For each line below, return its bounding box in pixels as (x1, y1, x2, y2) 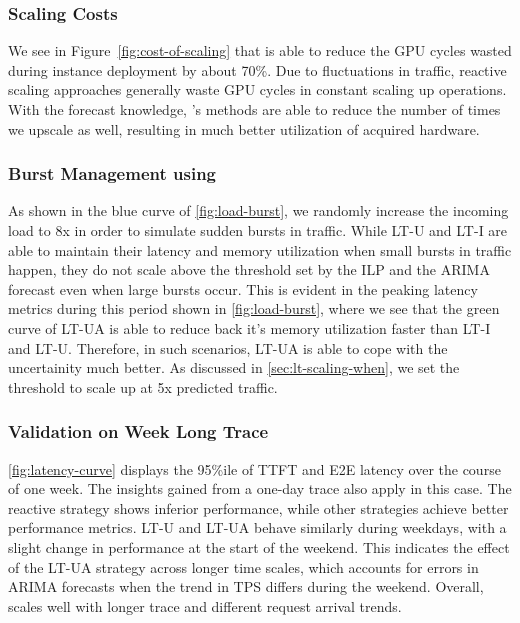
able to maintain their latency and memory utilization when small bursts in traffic (8, 239, 512, 260)
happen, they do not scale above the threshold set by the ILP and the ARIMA (8, 259, 490, 280)
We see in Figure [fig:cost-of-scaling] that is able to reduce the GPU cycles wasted (8, 40, 512, 61)
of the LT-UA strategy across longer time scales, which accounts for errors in (8, 556, 479, 577)
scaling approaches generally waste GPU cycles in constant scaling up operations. (8, 79, 507, 100)
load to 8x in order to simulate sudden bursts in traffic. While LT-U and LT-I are (8, 220, 508, 240)
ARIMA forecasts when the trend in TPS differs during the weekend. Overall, (8, 576, 484, 597)
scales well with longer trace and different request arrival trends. (8, 595, 402, 616)
